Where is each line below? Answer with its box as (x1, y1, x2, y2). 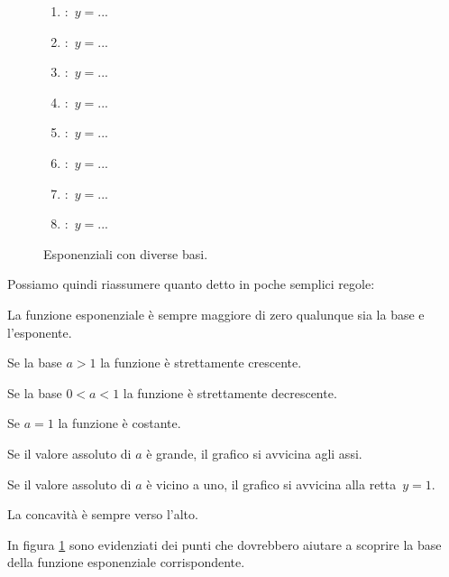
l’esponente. (7, 322, 72, 341)
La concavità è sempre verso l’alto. (7, 505, 198, 524)
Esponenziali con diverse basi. (43, 244, 208, 263)
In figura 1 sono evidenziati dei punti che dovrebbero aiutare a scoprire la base (7, 535, 442, 554)
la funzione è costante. (58, 414, 181, 433)
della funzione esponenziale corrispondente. (7, 553, 245, 572)
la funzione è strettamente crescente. (100, 353, 302, 372)
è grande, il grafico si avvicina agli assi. (146, 443, 362, 462)
